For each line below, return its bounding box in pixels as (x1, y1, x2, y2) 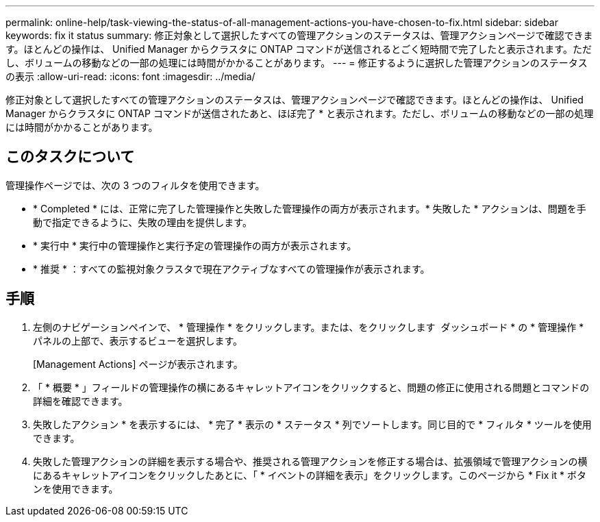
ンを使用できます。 (33, 482, 118, 495)
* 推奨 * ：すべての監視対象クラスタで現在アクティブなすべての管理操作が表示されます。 (33, 262, 430, 275)
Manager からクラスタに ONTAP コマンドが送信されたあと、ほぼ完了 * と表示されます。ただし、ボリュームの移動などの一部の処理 (5, 108, 594, 119)
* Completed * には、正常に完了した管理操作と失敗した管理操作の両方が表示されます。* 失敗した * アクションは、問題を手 (33, 202, 586, 214)
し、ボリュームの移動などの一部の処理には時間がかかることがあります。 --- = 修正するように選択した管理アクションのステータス (5, 57, 588, 69)
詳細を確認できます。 (33, 395, 128, 407)
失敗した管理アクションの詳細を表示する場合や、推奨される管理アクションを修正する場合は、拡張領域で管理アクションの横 (33, 455, 588, 467)
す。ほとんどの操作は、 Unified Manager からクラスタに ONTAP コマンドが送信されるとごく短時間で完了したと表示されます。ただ (5, 43, 592, 55)
